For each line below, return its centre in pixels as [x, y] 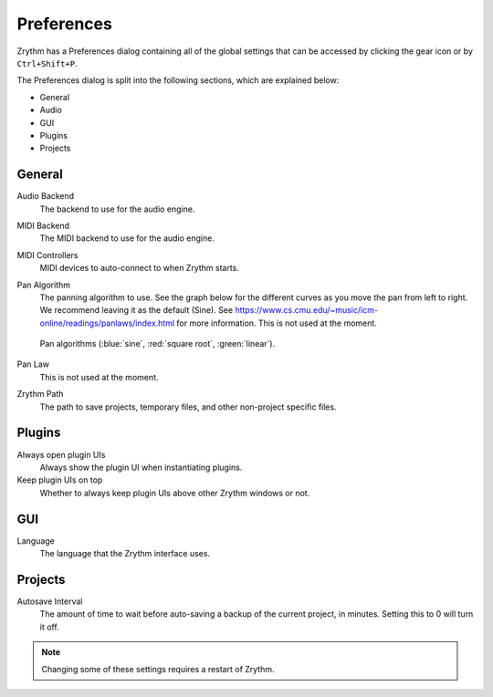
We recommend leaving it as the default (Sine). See [136, 310]
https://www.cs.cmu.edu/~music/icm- [306, 310]
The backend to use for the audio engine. [117, 209]
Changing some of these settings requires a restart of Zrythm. [158, 669]
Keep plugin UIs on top [60, 480]
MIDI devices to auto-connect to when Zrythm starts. [139, 268]
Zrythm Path [40, 394]
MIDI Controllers [47, 255]
